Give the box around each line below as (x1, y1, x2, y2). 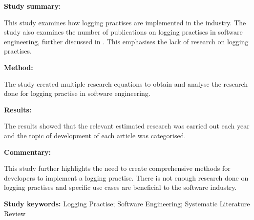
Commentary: (4, 147, 51, 157)
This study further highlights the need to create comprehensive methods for (4, 163, 231, 173)
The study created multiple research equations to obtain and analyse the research (4, 78, 248, 89)
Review (4, 208, 26, 218)
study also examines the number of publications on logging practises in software (4, 27, 243, 37)
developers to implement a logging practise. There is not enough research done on (4, 172, 249, 183)
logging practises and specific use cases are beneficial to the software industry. (4, 182, 237, 192)
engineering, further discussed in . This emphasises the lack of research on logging (4, 36, 249, 46)
